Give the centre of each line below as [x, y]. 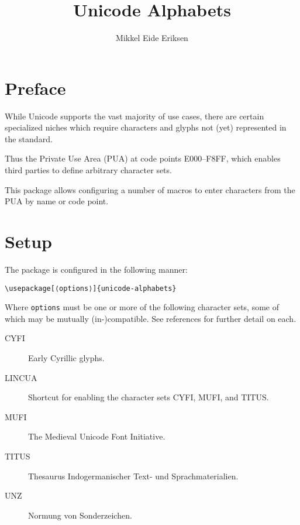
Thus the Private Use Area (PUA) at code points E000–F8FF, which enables [143, 158]
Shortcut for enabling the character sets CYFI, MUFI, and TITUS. [149, 397]
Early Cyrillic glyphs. [66, 358]
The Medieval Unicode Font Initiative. [97, 436]
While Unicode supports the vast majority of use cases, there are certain [135, 116]
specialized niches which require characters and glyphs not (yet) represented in [146, 127]
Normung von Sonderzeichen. [80, 515]
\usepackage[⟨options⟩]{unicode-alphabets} [91, 288]
